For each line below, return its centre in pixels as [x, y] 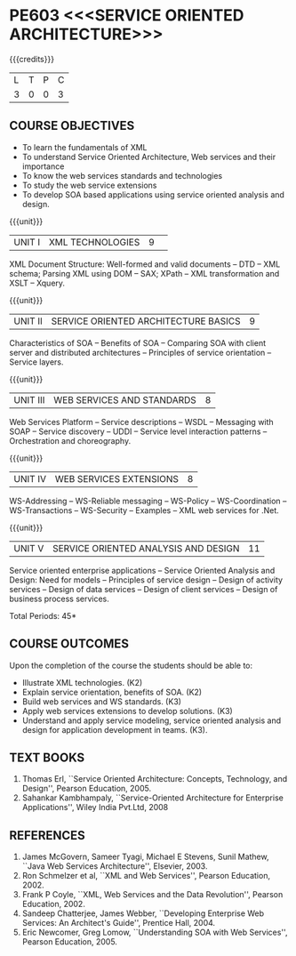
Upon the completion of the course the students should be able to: [131, 665]
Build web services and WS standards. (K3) [102, 701]
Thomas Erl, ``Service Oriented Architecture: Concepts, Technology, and [155, 779]
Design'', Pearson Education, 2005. [87, 789]
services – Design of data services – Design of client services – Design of [144, 589]
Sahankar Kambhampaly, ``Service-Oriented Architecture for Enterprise [153, 798]
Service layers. [36, 362]
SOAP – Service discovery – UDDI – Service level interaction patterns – [138, 431]
